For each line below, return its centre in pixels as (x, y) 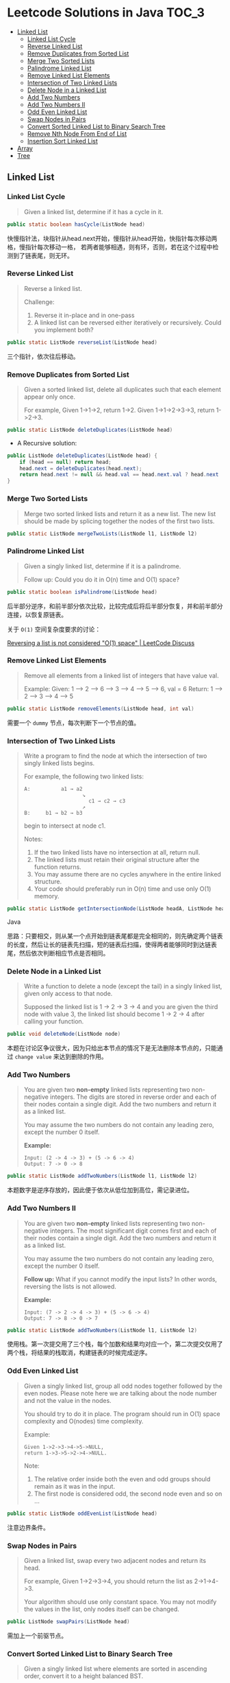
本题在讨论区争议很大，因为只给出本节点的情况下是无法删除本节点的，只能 (112, 1048)
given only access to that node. (68, 994)
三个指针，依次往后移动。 (43, 356)
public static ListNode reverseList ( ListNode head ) (82, 342)
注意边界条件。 (28, 1527)
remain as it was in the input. (74, 1486)
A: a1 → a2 (53, 789)
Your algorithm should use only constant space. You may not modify (120, 1601)
